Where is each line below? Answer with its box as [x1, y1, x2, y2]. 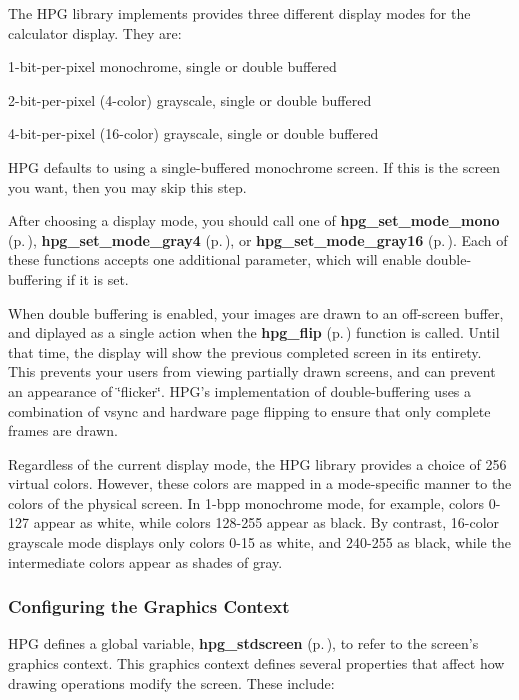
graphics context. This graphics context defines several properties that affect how [8, 653, 505, 674]
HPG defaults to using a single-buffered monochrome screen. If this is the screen [8, 156, 501, 177]
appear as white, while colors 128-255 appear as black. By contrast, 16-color [33, 512, 500, 533]
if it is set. [66, 268, 129, 289]
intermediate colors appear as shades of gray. [8, 551, 283, 572]
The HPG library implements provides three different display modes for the [8, 3, 471, 23]
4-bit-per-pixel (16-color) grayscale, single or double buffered [8, 123, 379, 144]
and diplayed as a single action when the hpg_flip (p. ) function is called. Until [8, 322, 500, 343]
